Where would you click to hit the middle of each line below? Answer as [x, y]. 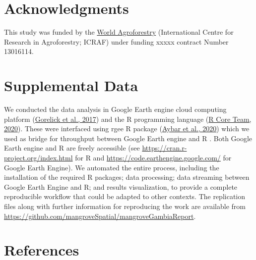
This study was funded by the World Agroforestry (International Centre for [119, 32]
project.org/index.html [38, 157]
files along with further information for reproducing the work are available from [125, 206]
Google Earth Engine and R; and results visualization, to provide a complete [121, 186]
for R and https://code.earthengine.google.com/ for [153, 157]
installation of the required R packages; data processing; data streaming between [127, 177]
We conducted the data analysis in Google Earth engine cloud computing [115, 109]
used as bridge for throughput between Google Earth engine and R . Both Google [128, 138]
